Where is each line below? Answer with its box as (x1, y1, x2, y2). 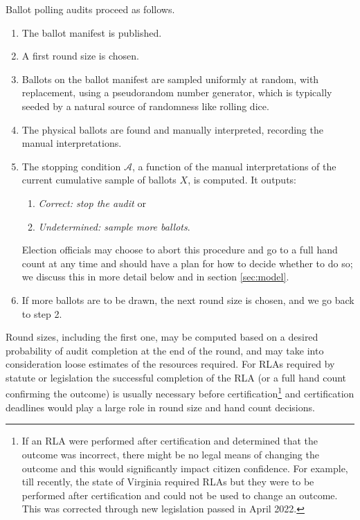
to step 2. (21, 306, 62, 321)
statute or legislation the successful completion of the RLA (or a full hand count (6, 370, 347, 384)
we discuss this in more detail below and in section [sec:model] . (21, 269, 289, 284)
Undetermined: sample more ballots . (38, 219, 190, 233)
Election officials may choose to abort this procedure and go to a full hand (21, 242, 338, 257)
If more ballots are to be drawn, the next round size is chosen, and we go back (21, 292, 354, 307)
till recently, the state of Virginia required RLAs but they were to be (21, 474, 314, 489)
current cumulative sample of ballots (21, 172, 177, 187)
